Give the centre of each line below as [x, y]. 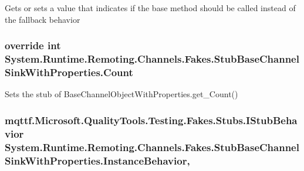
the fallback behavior [43, 19]
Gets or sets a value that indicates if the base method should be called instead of [150, 8]
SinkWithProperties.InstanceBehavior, [97, 160]
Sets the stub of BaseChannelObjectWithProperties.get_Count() [121, 94]
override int [33, 45]
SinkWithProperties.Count [69, 72]
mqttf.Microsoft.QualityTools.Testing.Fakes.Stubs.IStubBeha [151, 120]
